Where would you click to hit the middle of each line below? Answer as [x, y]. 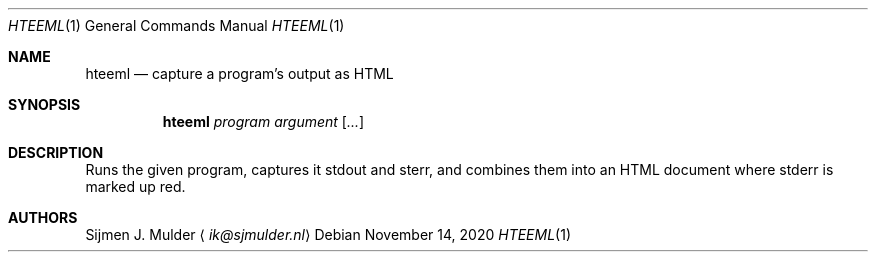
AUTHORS [43, 217]
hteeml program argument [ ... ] [263, 121]
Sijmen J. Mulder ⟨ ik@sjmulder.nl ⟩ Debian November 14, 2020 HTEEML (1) [328, 234]
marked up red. [135, 186]
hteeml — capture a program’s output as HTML [239, 73]
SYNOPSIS [44, 104]
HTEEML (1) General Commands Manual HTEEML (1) [176, 25]
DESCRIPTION [56, 152]
